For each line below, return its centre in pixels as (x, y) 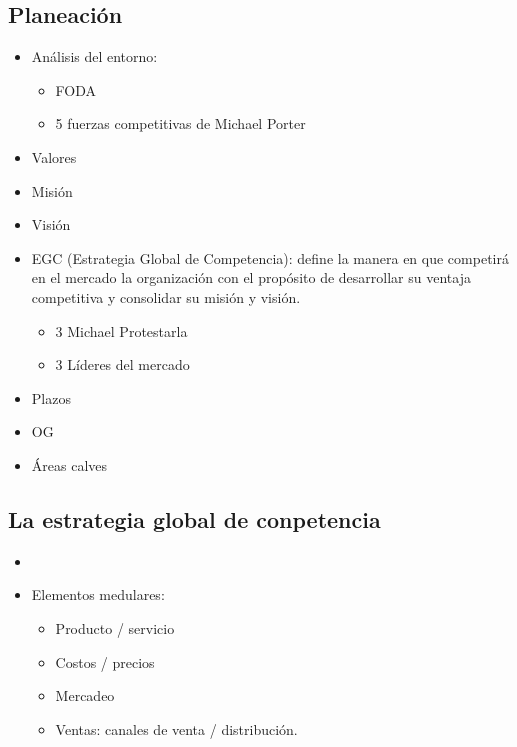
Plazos (51, 397)
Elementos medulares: (98, 594)
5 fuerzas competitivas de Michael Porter (180, 123)
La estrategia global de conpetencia (194, 518)
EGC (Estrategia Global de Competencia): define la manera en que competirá (270, 257)
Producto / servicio (115, 627)
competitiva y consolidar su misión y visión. (166, 296)
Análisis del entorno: (94, 56)
